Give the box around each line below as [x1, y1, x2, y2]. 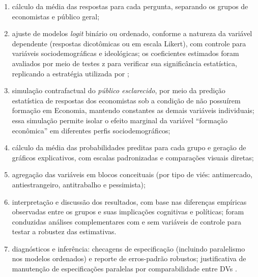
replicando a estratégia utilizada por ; [12, 68, 129, 78]
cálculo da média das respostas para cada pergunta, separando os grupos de [12, 1, 248, 11]
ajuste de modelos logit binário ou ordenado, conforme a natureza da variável [12, 28, 252, 39]
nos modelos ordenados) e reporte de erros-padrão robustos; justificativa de [12, 253, 246, 264]
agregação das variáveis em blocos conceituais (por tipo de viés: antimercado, [12, 169, 253, 180]
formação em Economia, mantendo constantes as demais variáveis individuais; [12, 105, 254, 116]
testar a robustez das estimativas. [12, 226, 117, 237]
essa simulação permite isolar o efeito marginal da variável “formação [12, 115, 227, 125]
